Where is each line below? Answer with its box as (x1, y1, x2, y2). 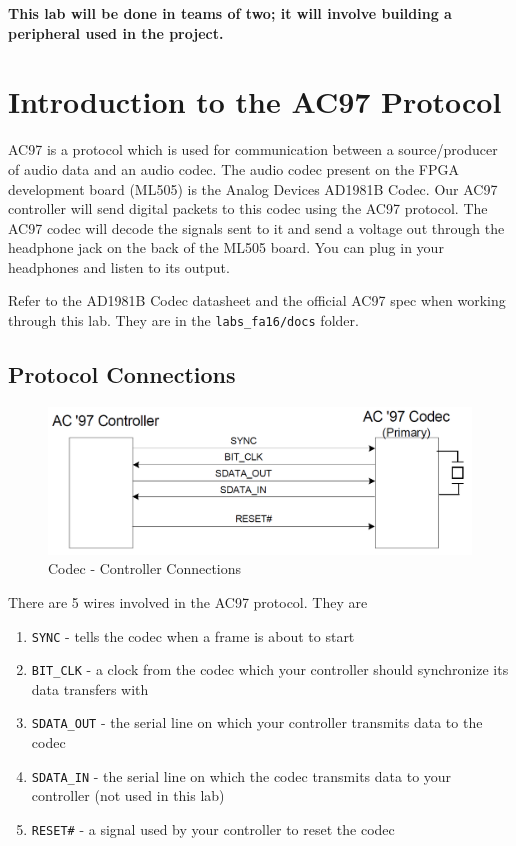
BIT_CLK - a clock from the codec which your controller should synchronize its (31, 659, 509, 680)
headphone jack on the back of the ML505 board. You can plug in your (8, 237, 444, 258)
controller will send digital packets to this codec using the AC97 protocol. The (8, 198, 488, 219)
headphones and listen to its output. (8, 256, 230, 277)
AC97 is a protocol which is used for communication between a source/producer (8, 139, 498, 160)
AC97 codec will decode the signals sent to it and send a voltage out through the (8, 217, 505, 238)
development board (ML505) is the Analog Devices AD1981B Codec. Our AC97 (8, 178, 498, 199)
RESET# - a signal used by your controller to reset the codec (31, 818, 395, 839)
